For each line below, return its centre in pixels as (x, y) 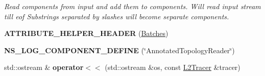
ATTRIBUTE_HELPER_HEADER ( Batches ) (86, 33)
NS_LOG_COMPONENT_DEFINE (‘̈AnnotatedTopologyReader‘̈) (119, 50)
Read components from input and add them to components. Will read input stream (132, 6)
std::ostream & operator (44, 67)
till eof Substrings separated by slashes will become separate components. (117, 16)
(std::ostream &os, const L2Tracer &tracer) (173, 67)
